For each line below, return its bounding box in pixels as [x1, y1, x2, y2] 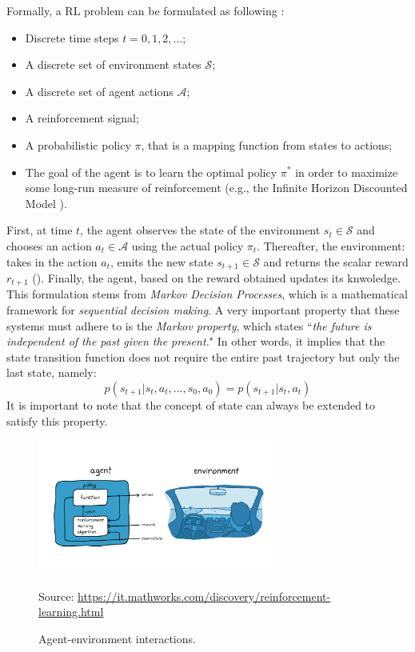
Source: [38, 587, 74, 604]
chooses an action [6, 237, 92, 254]
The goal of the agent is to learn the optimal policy [25, 163, 277, 180]
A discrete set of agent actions [25, 82, 174, 99]
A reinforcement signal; [25, 110, 139, 126]
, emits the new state [110, 253, 213, 270]
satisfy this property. [6, 412, 108, 429]
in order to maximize [295, 163, 398, 180]
